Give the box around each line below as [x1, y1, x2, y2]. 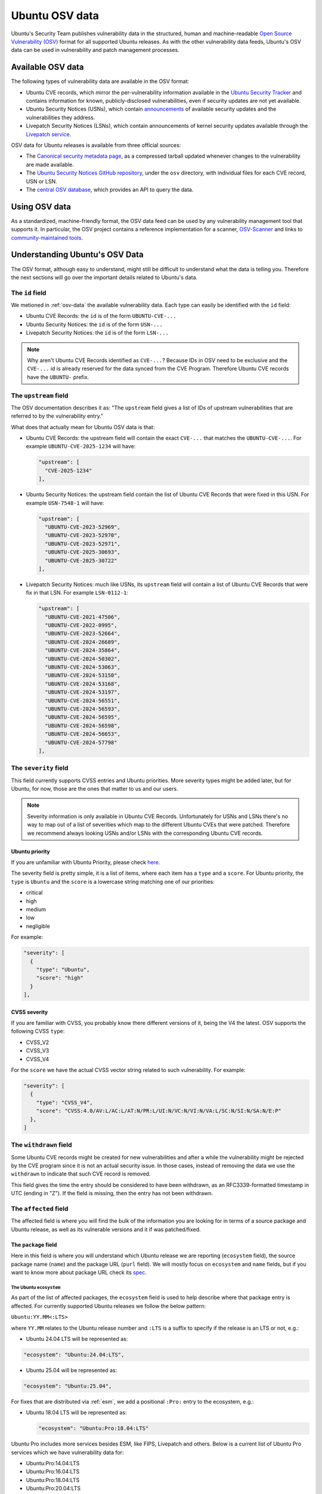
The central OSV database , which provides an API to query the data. [26, 186, 194, 193]
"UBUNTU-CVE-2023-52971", [45, 540, 120, 547]
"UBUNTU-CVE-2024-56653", [45, 731, 120, 737]
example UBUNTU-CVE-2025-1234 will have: [26, 443, 136, 450]
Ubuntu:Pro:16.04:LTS [26, 1468, 80, 1475]
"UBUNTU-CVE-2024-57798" [45, 739, 117, 746]
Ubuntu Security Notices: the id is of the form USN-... [26, 320, 163, 328]
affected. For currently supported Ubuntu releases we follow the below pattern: [11, 1302, 206, 1309]
